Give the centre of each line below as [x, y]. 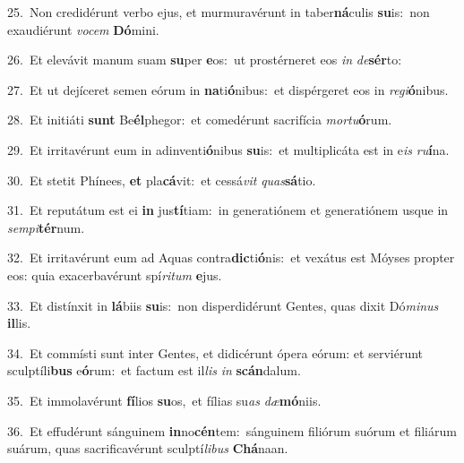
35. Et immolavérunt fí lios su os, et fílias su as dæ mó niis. [164, 400]
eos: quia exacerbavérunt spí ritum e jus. [115, 274]
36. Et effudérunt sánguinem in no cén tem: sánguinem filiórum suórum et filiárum [232, 430]
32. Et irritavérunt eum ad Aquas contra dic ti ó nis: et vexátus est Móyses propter [231, 257]
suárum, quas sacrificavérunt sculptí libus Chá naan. [148, 448]
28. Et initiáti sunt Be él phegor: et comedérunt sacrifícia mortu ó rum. [200, 120]
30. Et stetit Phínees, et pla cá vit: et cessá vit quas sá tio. [162, 180]
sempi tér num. [46, 227]
